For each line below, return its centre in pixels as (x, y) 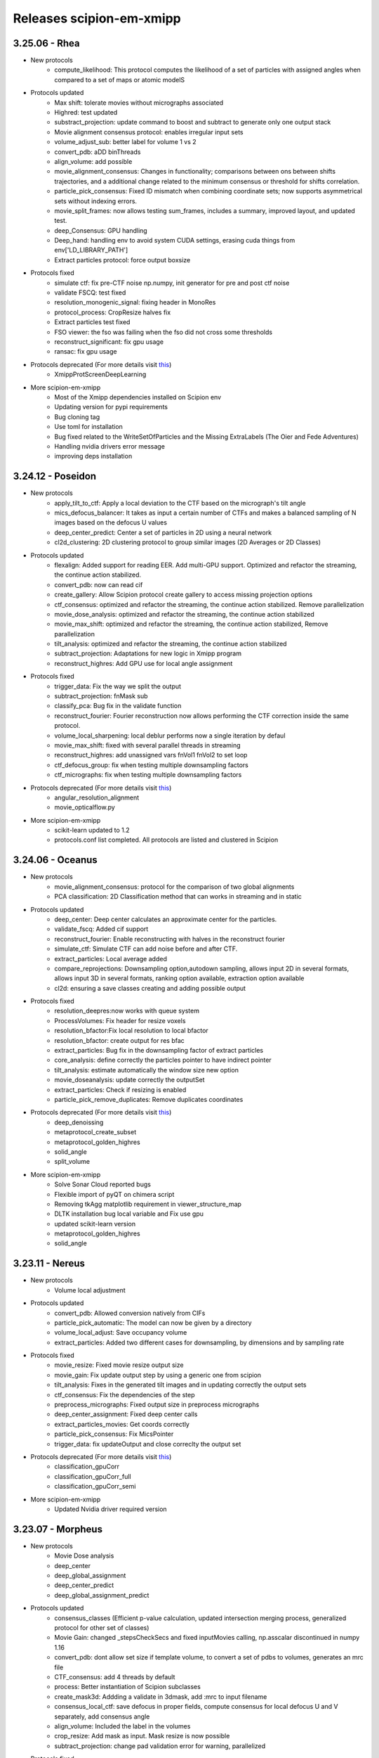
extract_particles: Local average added (111, 958)
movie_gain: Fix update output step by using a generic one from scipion (158, 1375)
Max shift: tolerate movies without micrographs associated (139, 103)
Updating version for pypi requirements (111, 407)
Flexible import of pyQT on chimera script (114, 1194)
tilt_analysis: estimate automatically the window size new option (146, 1070)
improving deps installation (93, 456)
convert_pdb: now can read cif (99, 584)
